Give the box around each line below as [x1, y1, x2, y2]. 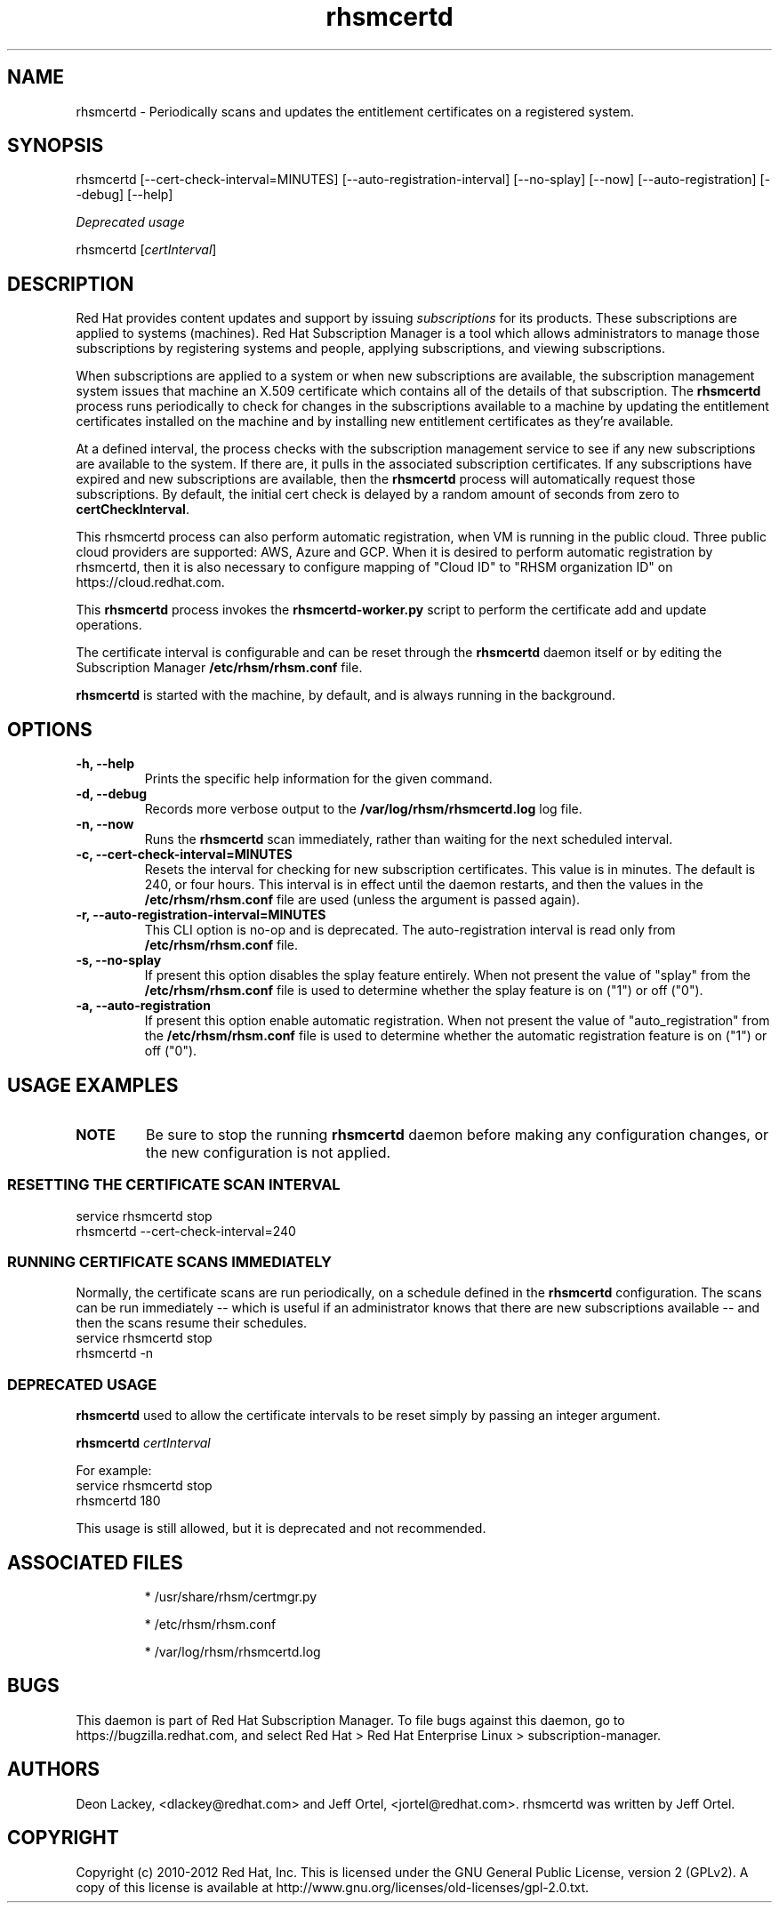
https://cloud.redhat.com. [76, 574, 225, 590]
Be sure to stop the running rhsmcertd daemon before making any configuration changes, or [145, 1125, 769, 1144]
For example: [76, 1463, 152, 1479]
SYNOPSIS [7, 134, 104, 157]
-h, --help [76, 756, 134, 772]
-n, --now [76, 816, 134, 832]
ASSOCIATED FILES [7, 1551, 183, 1574]
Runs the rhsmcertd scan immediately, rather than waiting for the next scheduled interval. [144, 831, 673, 847]
